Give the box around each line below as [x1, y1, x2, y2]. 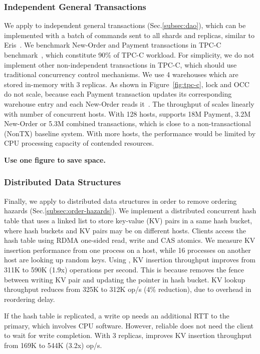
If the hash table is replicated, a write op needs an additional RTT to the [4, 310, 229, 321]
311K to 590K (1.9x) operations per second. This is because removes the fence [4, 264, 244, 274]
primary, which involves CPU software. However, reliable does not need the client [4, 320, 253, 330]
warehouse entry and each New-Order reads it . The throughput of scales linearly [4, 98, 254, 109]
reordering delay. [4, 293, 55, 304]
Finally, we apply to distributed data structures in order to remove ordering [4, 195, 237, 206]
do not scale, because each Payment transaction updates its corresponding [4, 89, 232, 99]
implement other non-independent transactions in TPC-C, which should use [4, 59, 237, 70]
